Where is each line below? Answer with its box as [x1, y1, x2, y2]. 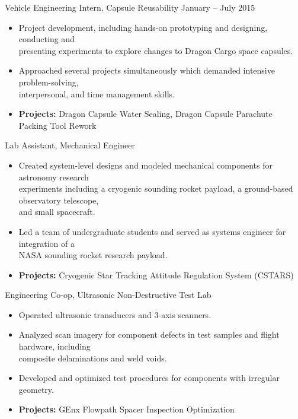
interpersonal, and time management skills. [18, 87, 175, 100]
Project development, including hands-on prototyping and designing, [18, 21, 268, 33]
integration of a [18, 237, 75, 249]
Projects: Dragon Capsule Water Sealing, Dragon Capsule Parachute [18, 107, 273, 120]
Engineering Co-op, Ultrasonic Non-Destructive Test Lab [5, 288, 212, 301]
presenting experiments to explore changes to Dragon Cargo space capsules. [18, 44, 293, 56]
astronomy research [18, 170, 89, 183]
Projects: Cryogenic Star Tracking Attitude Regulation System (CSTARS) [18, 268, 294, 281]
